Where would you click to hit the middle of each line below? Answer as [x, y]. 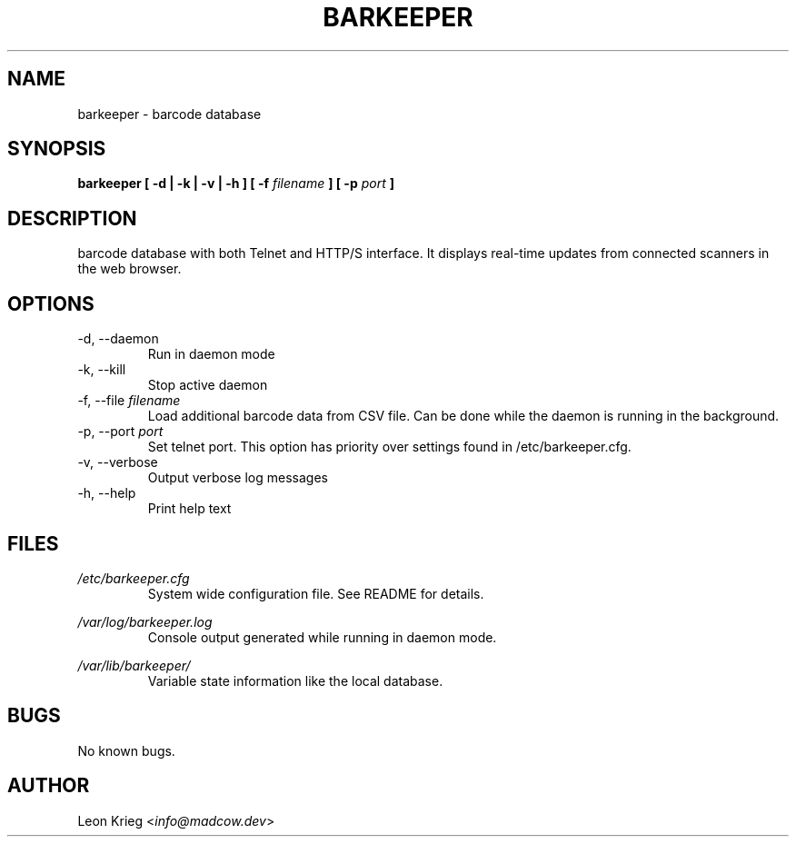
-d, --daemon [118, 339]
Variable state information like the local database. [295, 680]
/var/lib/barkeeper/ [134, 665]
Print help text [189, 509]
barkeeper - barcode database [169, 114]
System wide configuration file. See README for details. [316, 593]
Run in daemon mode [211, 354]
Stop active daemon [208, 385]
